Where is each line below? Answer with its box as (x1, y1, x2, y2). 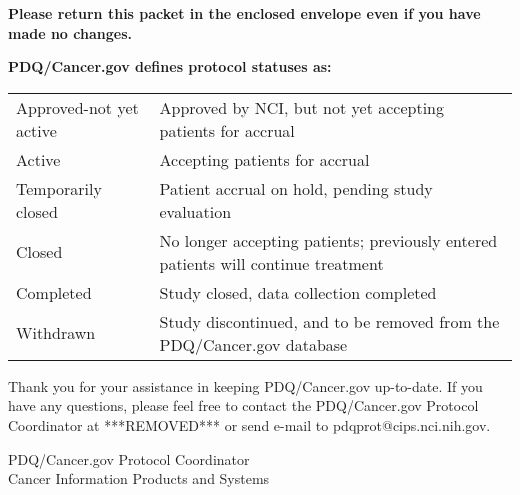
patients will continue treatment (159, 251, 384, 275)
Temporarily (16, 176, 102, 200)
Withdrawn (16, 321, 96, 345)
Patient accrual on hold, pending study (159, 176, 433, 200)
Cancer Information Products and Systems (8, 468, 270, 489)
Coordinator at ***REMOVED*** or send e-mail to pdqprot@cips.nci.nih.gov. (8, 414, 491, 435)
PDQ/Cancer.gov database (159, 332, 348, 356)
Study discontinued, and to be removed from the (159, 309, 500, 333)
